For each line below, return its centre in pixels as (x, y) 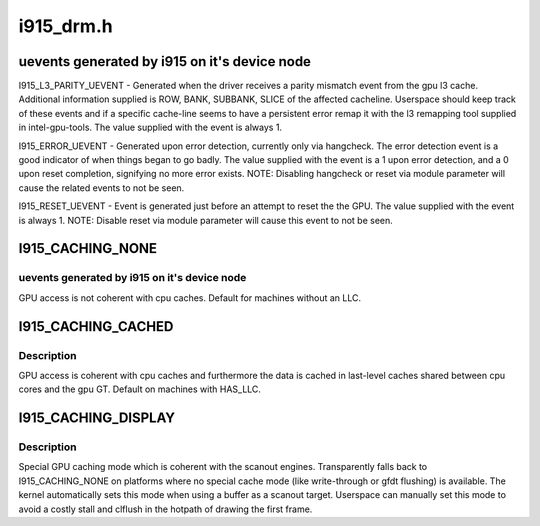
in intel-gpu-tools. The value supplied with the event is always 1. (150, 127)
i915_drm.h (66, 26)
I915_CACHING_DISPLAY (96, 418)
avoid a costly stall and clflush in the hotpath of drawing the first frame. (165, 509)
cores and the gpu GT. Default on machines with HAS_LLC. (140, 389)
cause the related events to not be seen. (101, 187)
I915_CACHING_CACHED (96, 326)
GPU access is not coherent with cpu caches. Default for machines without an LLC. (190, 297)
